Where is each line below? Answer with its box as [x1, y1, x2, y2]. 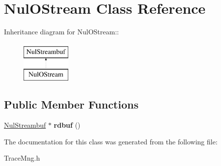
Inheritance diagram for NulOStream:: [4, 27, 119, 37]
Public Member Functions [4, 97, 138, 112]
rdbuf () [54, 120, 81, 130]
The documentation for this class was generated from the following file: [4, 136, 218, 146]
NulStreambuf [4, 120, 46, 130]
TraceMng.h [4, 153, 40, 163]
